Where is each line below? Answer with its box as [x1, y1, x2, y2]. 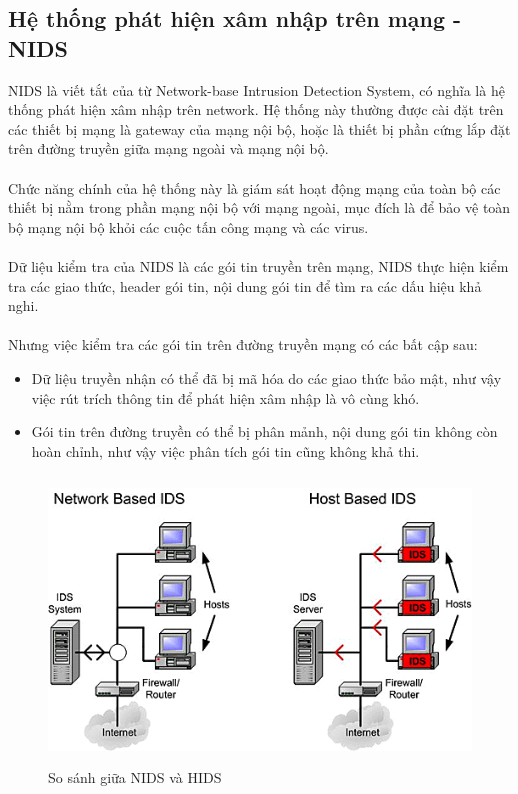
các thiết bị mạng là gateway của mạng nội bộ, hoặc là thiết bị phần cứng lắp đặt [8, 118, 511, 139]
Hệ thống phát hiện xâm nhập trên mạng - [8, 3, 462, 34]
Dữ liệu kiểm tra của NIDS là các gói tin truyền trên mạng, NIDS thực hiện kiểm [8, 255, 509, 276]
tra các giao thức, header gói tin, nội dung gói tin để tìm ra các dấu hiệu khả [8, 275, 482, 296]
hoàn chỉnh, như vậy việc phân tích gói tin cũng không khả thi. [31, 440, 420, 461]
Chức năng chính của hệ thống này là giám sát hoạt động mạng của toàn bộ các [8, 177, 501, 198]
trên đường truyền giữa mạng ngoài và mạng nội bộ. [8, 138, 329, 159]
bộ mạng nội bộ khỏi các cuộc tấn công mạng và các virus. [8, 216, 369, 237]
